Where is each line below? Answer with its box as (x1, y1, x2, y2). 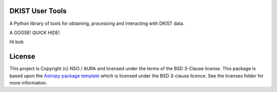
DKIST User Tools (9, 7, 67, 15)
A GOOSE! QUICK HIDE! (9, 29, 60, 36)
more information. (9, 79, 47, 86)
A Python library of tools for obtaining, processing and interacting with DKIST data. (9, 20, 185, 26)
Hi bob (9, 39, 24, 45)
